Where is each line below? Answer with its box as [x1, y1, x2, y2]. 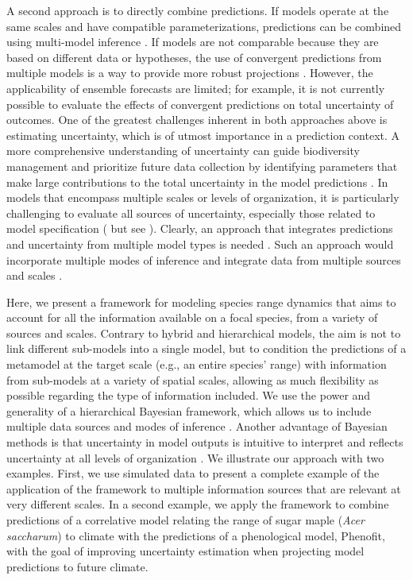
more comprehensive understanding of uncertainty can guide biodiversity [6, 142, 360, 159]
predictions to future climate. [6, 558, 149, 574]
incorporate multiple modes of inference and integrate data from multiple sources [6, 251, 401, 268]
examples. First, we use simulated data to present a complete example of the [6, 465, 380, 481]
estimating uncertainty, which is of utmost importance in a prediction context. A [6, 126, 400, 143]
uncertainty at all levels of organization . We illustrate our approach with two [6, 449, 384, 466]
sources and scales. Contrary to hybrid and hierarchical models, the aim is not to [6, 324, 401, 341]
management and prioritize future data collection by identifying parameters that [6, 157, 398, 174]
